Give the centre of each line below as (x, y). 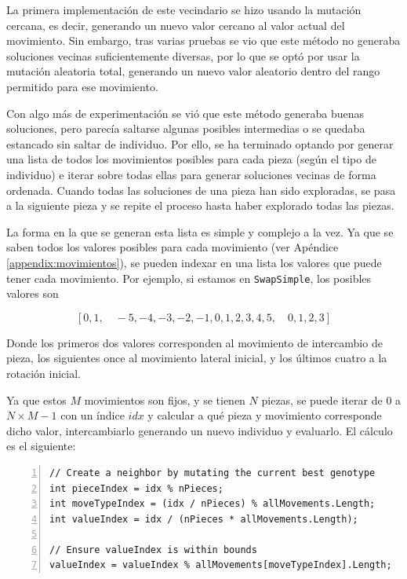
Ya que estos (36, 399)
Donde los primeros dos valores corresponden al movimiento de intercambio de (194, 342)
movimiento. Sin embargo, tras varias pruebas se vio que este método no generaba (203, 40)
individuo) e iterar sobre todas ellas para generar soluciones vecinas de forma (191, 174)
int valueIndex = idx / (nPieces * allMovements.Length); (204, 519)
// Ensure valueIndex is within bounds (153, 550)
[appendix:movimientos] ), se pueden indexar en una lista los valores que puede (194, 262)
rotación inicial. (44, 373)
